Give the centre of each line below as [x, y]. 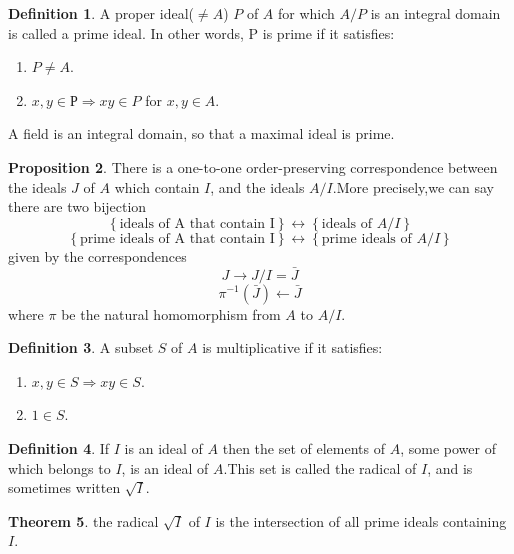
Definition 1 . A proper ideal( [101, 13]
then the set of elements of [303, 447]
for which [306, 13]
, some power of [448, 447]
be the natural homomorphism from [171, 313]
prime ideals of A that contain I [177, 238]
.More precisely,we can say [413, 186]
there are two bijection [77, 206]
